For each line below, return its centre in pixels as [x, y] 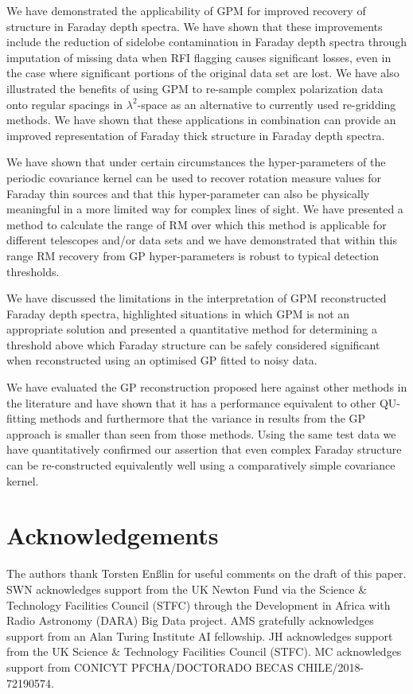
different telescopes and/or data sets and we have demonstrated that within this [202, 240]
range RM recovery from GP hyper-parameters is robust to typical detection [193, 255]
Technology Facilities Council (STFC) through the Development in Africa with [199, 604]
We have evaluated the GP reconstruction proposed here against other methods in [207, 387]
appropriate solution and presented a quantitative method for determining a [192, 329]
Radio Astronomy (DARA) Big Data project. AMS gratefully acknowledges [190, 620]
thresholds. [33, 271]
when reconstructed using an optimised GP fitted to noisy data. [162, 360]
